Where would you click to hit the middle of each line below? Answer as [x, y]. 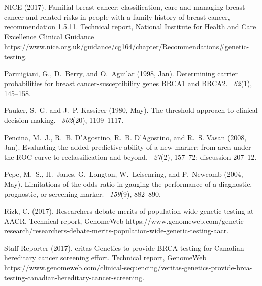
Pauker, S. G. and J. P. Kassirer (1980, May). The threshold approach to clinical [131, 110]
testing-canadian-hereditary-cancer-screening [73, 277]
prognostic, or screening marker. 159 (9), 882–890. [83, 194]
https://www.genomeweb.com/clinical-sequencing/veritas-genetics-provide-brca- [128, 268]
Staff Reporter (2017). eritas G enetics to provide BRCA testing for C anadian [124, 247]
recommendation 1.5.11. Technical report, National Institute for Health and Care [130, 27]
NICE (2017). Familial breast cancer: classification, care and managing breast [125, 7]
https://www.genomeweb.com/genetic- [186, 220]
